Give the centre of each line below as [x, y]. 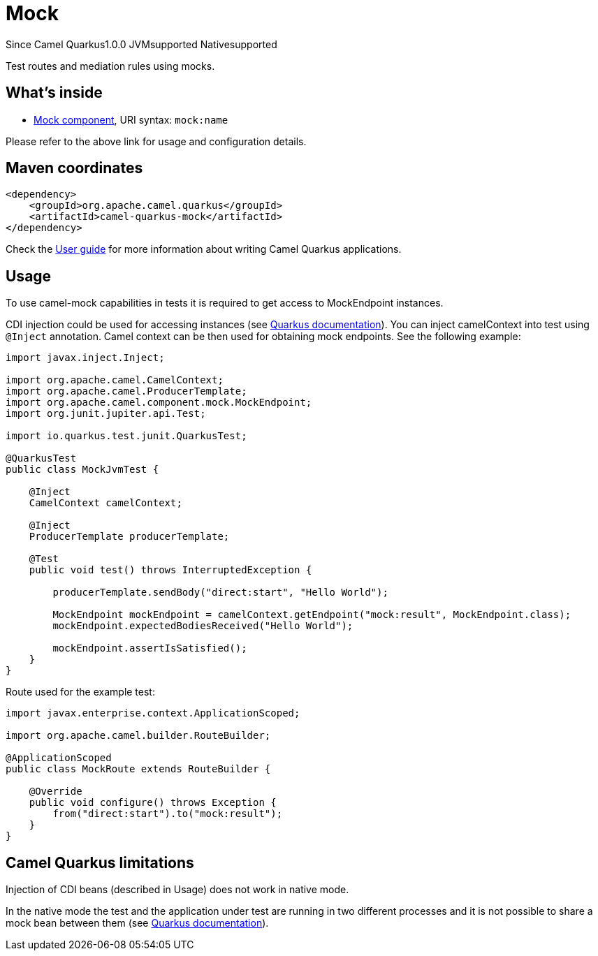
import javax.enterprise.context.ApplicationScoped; [153, 713]
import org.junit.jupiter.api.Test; [106, 414]
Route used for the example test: [80, 692]
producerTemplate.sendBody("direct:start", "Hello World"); [220, 593]
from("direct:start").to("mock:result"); [168, 814]
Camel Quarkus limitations [100, 862]
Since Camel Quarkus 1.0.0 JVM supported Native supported [141, 44]
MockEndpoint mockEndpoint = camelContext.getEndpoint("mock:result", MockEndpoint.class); [312, 615]
